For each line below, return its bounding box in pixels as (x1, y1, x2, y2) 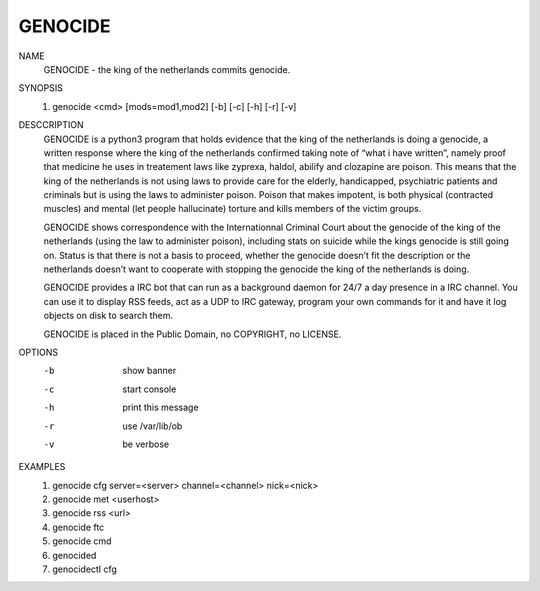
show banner (122, 365, 177, 377)
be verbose (122, 438, 170, 450)
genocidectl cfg (52, 563, 117, 575)
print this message (122, 401, 199, 414)
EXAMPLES (18, 461, 66, 473)
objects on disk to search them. (43, 310, 174, 322)
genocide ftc (52, 521, 105, 533)
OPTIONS (18, 346, 59, 358)
